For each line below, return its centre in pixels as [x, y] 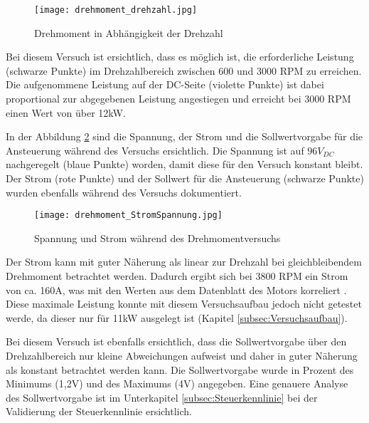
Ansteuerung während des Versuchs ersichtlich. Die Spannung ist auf [155, 150]
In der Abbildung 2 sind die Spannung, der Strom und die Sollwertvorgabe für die [184, 136]
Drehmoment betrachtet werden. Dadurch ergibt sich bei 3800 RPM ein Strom [177, 276]
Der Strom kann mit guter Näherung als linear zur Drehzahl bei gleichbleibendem [184, 262]
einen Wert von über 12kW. [66, 112]
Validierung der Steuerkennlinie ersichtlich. [99, 411]
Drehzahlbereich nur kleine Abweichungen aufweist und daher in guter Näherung [182, 355]
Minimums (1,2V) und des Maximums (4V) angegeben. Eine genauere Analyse [177, 383]
